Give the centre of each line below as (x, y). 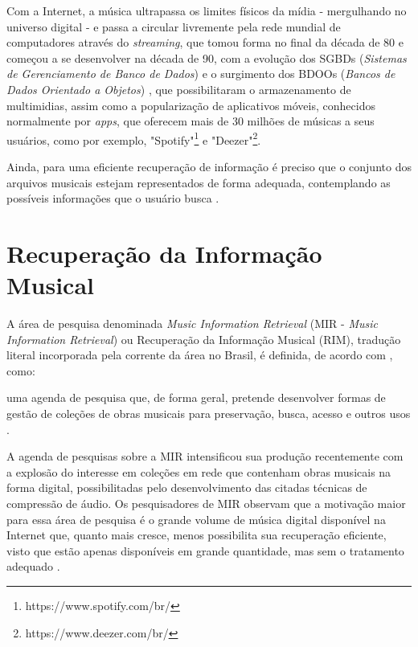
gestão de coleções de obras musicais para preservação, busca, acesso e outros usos (209, 414)
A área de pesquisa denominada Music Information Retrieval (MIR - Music (192, 323)
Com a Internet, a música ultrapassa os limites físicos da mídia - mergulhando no (207, 10)
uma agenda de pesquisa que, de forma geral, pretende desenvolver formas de (196, 397)
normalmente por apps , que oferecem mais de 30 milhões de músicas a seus (191, 121)
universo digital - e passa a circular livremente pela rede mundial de (174, 26)
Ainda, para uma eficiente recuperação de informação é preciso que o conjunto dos (209, 166)
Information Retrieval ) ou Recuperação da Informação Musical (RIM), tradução (204, 339)
